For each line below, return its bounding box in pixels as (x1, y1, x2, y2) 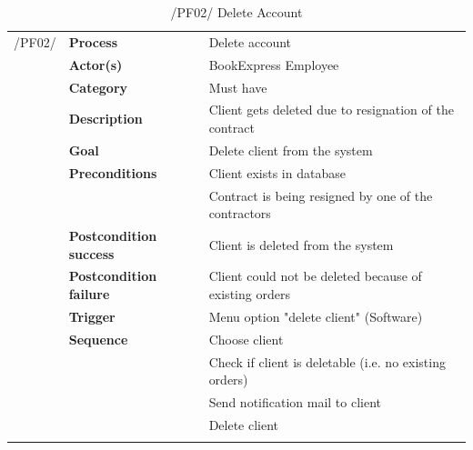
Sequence (68, 329, 128, 348)
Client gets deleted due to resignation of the (208, 100, 454, 119)
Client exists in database (208, 163, 346, 182)
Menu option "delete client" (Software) (208, 306, 423, 325)
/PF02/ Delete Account (170, 3, 303, 21)
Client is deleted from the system (208, 235, 394, 254)
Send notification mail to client (208, 392, 382, 411)
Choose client (208, 329, 284, 348)
